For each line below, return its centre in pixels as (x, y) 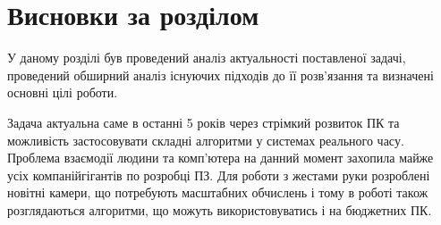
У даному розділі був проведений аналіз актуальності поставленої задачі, (207, 58)
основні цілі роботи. (63, 92)
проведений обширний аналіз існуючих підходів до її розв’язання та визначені (220, 75)
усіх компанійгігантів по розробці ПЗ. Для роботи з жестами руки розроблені (219, 175)
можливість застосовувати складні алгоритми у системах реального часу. (206, 140)
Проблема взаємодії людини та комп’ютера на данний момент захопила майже (220, 158)
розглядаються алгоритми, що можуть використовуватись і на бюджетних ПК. (220, 209)
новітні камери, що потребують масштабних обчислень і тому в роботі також (218, 192)
